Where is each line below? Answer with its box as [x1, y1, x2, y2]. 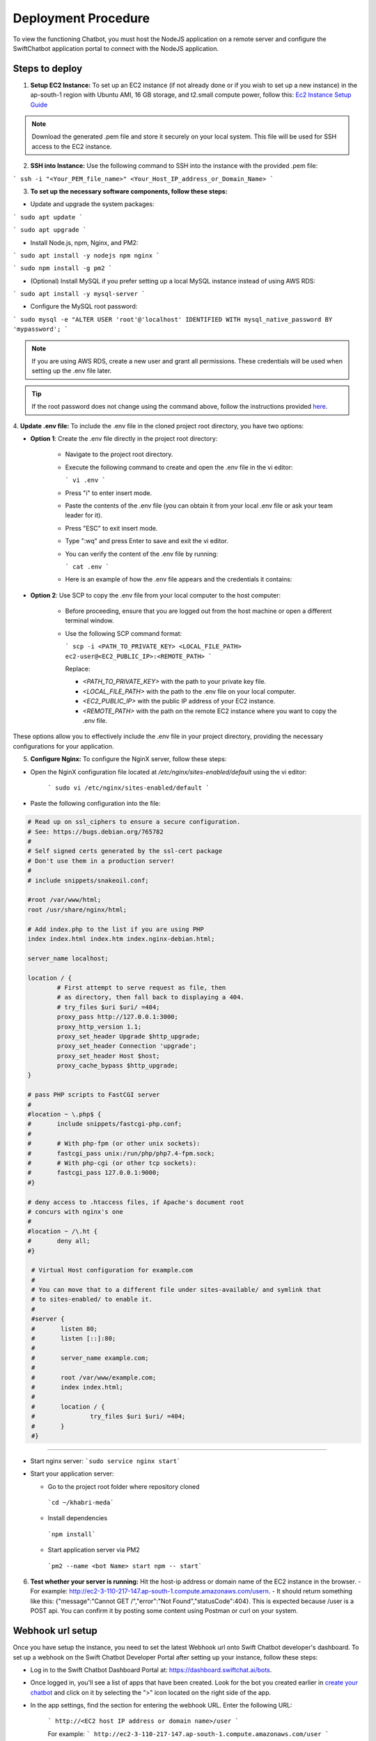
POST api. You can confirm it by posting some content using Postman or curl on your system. [30, 1607, 299, 1615]
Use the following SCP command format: [65, 629, 182, 637]
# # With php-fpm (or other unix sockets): [27, 1139, 201, 1148]
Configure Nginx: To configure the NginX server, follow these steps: [30, 755, 227, 763]
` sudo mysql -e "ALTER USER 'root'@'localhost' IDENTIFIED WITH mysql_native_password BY [13, 315, 333, 323]
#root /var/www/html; [27, 896, 102, 904]
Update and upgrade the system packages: [30, 200, 155, 208]
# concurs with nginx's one [27, 1208, 123, 1215]
